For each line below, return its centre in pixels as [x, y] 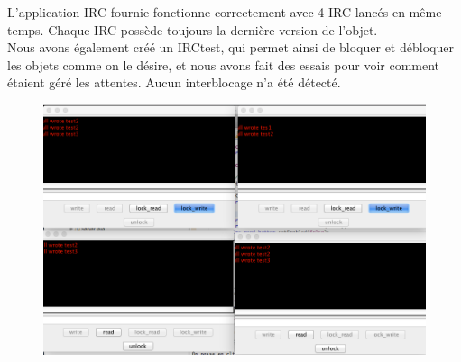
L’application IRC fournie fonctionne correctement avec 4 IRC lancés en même [225, 12]
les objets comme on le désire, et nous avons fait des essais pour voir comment [224, 64]
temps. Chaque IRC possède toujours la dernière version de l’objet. [193, 29]
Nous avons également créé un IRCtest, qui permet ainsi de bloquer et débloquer [230, 47]
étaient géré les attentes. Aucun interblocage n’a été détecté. [174, 82]
